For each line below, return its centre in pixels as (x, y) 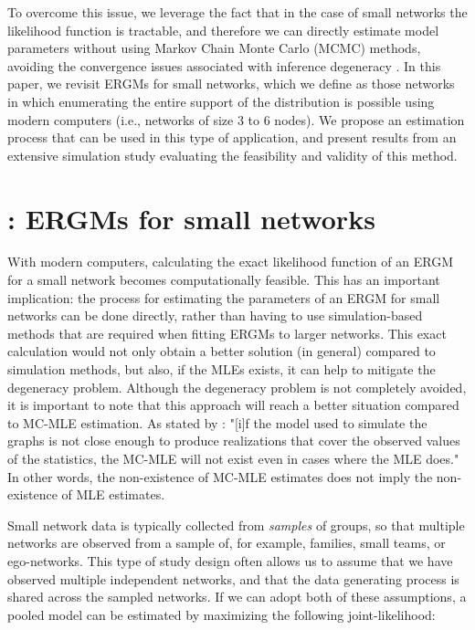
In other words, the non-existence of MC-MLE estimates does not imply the (220, 476)
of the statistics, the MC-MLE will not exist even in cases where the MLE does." (233, 458)
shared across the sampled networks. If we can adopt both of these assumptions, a (237, 597)
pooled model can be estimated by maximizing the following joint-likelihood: (222, 614)
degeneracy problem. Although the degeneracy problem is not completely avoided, (237, 387)
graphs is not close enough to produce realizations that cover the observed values (234, 441)
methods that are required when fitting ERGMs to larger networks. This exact (227, 333)
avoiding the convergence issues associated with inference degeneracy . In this (224, 65)
